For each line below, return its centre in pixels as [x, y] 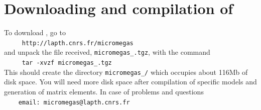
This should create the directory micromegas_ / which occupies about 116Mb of [126, 72]
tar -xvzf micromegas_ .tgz [67, 63]
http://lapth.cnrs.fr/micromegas [78, 43]
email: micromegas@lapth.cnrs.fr [74, 102]
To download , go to [35, 32]
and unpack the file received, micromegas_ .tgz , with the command [107, 52]
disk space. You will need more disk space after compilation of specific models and [130, 82]
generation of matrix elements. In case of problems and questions [104, 91]
